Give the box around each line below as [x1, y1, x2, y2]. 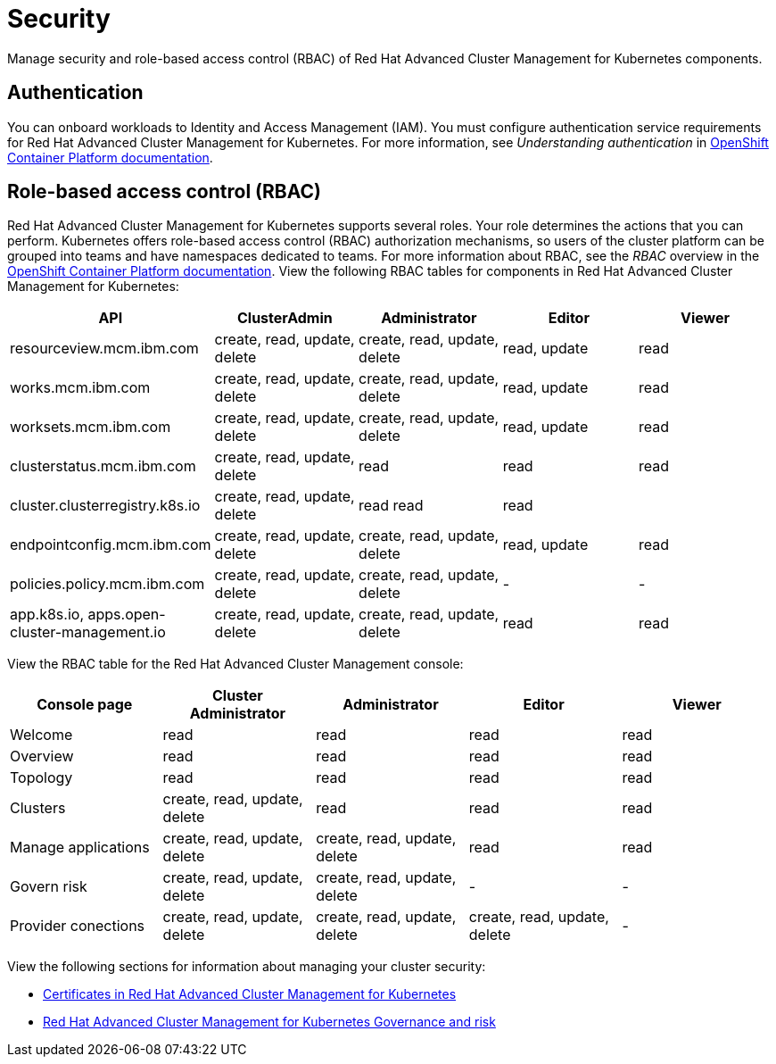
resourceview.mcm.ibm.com [10, 339, 199, 358]
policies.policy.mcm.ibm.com [10, 575, 205, 594]
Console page [37, 695, 133, 714]
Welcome [10, 726, 73, 744]
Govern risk [10, 877, 87, 896]
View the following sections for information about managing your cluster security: [7, 959, 486, 975]
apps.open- [87, 605, 166, 624]
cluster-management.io [10, 623, 166, 642]
